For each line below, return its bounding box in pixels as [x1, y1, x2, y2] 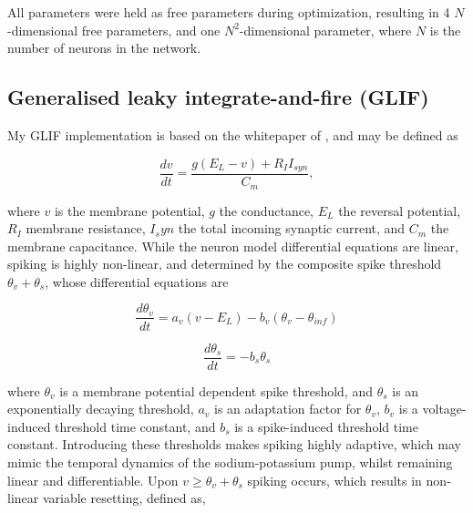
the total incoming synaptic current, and [178, 219, 406, 238]
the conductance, [219, 200, 314, 220]
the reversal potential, [338, 200, 461, 220]
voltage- [422, 399, 467, 418]
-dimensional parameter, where [239, 20, 412, 39]
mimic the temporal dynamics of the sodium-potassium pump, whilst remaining [7, 452, 453, 471]
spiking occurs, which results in [247, 470, 422, 489]
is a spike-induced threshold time [234, 416, 418, 436]
